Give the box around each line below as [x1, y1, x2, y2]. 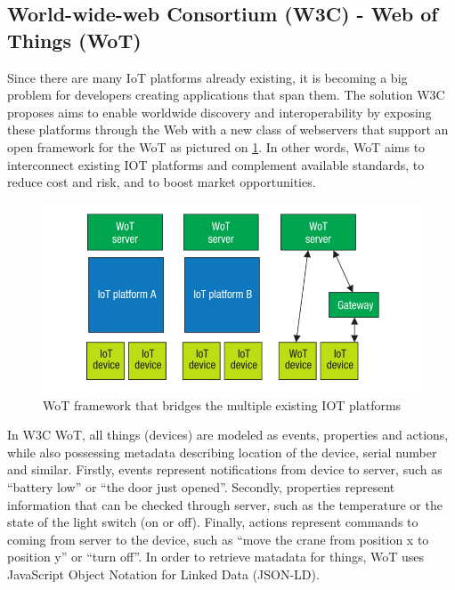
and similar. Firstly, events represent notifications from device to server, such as [7, 460, 443, 479]
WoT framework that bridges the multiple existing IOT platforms [43, 395, 402, 414]
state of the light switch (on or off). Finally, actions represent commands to [7, 513, 418, 531]
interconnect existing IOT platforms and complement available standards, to [7, 155, 425, 174]
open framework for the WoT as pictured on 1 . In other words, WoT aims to [7, 137, 426, 156]
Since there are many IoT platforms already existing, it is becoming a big [7, 68, 408, 86]
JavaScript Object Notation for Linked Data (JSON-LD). [7, 564, 320, 583]
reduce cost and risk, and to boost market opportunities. [7, 173, 316, 191]
